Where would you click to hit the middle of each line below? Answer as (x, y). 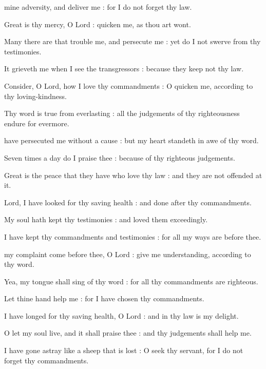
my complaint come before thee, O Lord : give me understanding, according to (128, 254)
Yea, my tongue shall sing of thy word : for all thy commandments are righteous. (131, 281)
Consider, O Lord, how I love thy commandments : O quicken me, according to (129, 85)
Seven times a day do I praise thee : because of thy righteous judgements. (120, 157)
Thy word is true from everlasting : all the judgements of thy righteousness (122, 113)
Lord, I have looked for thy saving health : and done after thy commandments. (128, 202)
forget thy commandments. (46, 360)
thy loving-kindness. (35, 96)
